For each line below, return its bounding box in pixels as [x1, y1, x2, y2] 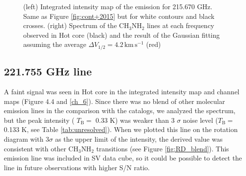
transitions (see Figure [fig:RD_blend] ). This [96, 143, 229, 153]
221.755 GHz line [4, 64, 92, 79]
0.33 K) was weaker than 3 [95, 115, 175, 125]
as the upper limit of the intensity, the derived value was [55, 134, 223, 144]
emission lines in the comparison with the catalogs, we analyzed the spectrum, [4, 105, 236, 116]
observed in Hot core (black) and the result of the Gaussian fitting [23, 29, 220, 40]
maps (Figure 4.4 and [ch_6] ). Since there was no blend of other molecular [4, 96, 225, 106]
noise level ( [183, 115, 218, 125]
